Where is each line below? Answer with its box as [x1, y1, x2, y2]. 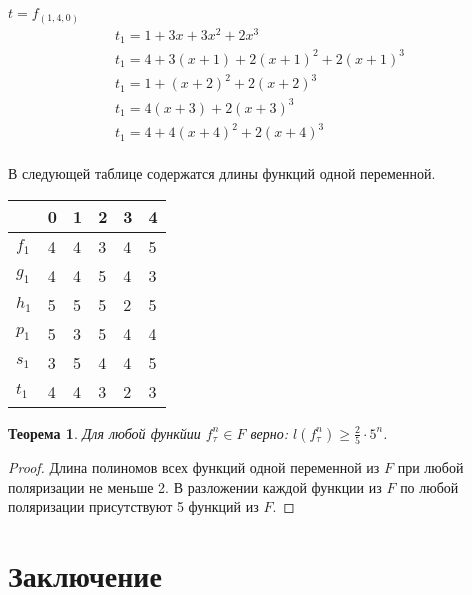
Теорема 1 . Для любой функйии [8, 422, 201, 443]
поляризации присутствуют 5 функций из [8, 496, 259, 517]
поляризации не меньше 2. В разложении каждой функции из [8, 476, 382, 497]
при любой [397, 457, 464, 478]
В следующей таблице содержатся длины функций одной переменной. [8, 163, 436, 184]
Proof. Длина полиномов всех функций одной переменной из [8, 457, 380, 478]
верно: [250, 422, 289, 443]
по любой [400, 476, 459, 497]
